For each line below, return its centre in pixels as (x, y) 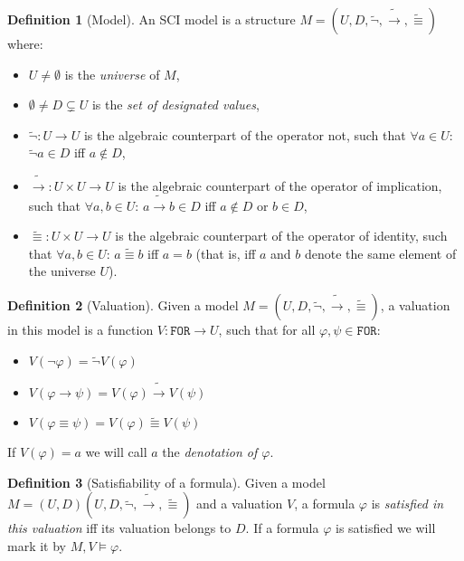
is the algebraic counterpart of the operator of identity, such (281, 236)
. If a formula (282, 528)
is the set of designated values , (175, 105)
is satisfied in (407, 504)
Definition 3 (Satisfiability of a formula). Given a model (166, 482)
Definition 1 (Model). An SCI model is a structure (152, 19)
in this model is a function (80, 330)
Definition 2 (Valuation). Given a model (123, 305)
